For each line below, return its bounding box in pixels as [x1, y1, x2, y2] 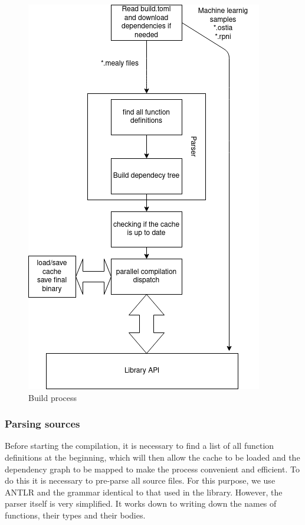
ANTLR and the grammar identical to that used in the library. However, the [5, 485, 283, 498]
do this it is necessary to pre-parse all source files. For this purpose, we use [5, 474, 276, 487]
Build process [28, 391, 77, 403]
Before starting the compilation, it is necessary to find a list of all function [5, 439, 274, 452]
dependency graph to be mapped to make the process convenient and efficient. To [5, 462, 300, 475]
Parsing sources [5, 416, 80, 431]
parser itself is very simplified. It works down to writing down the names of [5, 497, 277, 510]
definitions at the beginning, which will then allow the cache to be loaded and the [5, 451, 300, 463]
